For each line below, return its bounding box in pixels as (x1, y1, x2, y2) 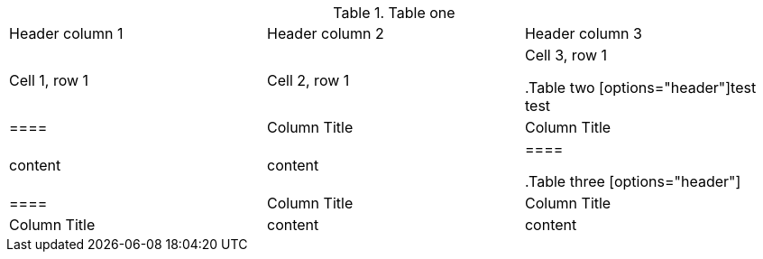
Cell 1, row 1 (9, 71, 89, 89)
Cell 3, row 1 (524, 46, 608, 64)
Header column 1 (9, 24, 124, 42)
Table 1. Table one (333, 4, 455, 22)
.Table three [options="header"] (524, 172, 741, 190)
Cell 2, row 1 (266, 71, 350, 89)
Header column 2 (266, 24, 384, 42)
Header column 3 (524, 24, 642, 42)
